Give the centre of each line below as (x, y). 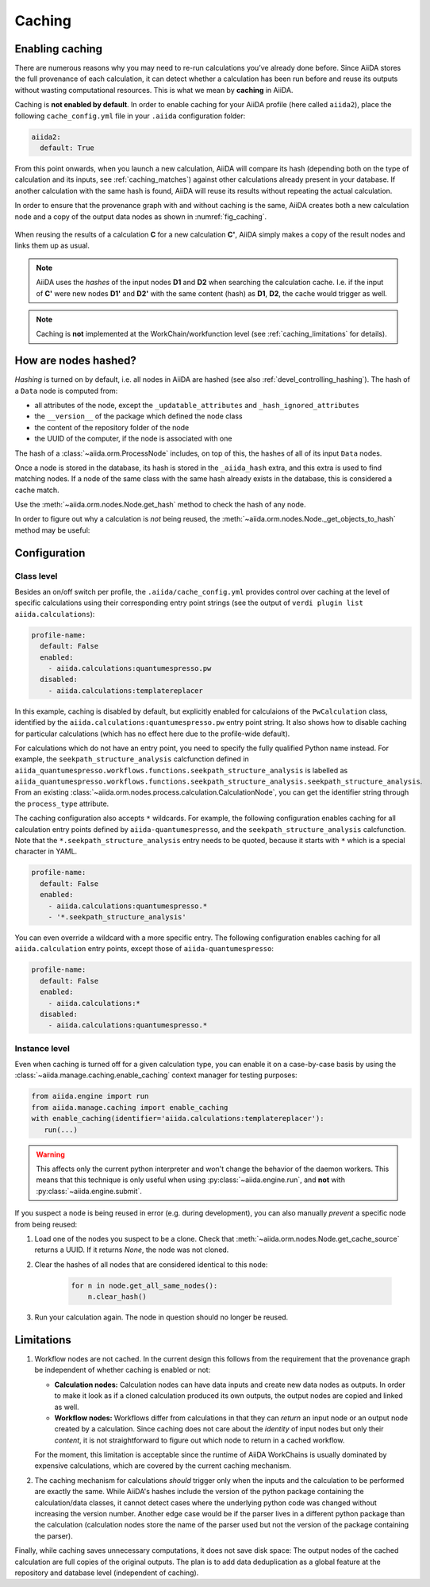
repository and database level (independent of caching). (107, 1573)
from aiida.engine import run (90, 1096)
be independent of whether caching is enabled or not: (123, 1370)
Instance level (42, 1048)
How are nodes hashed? (75, 361)
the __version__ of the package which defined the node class (138, 416)
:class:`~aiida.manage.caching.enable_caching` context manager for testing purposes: (156, 1075)
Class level (36, 576)
